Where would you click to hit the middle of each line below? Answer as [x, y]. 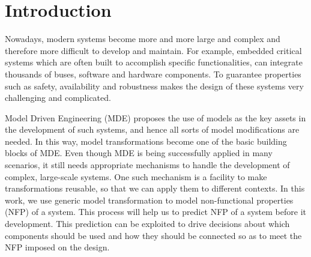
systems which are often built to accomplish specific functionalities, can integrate [154, 62]
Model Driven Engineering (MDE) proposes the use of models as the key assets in [155, 117]
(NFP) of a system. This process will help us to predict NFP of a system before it [155, 212]
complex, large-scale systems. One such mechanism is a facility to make [136, 176]
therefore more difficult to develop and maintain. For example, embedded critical [153, 50]
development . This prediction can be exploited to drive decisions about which [147, 224]
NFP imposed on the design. [57, 247]
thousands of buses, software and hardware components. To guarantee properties [153, 74]
